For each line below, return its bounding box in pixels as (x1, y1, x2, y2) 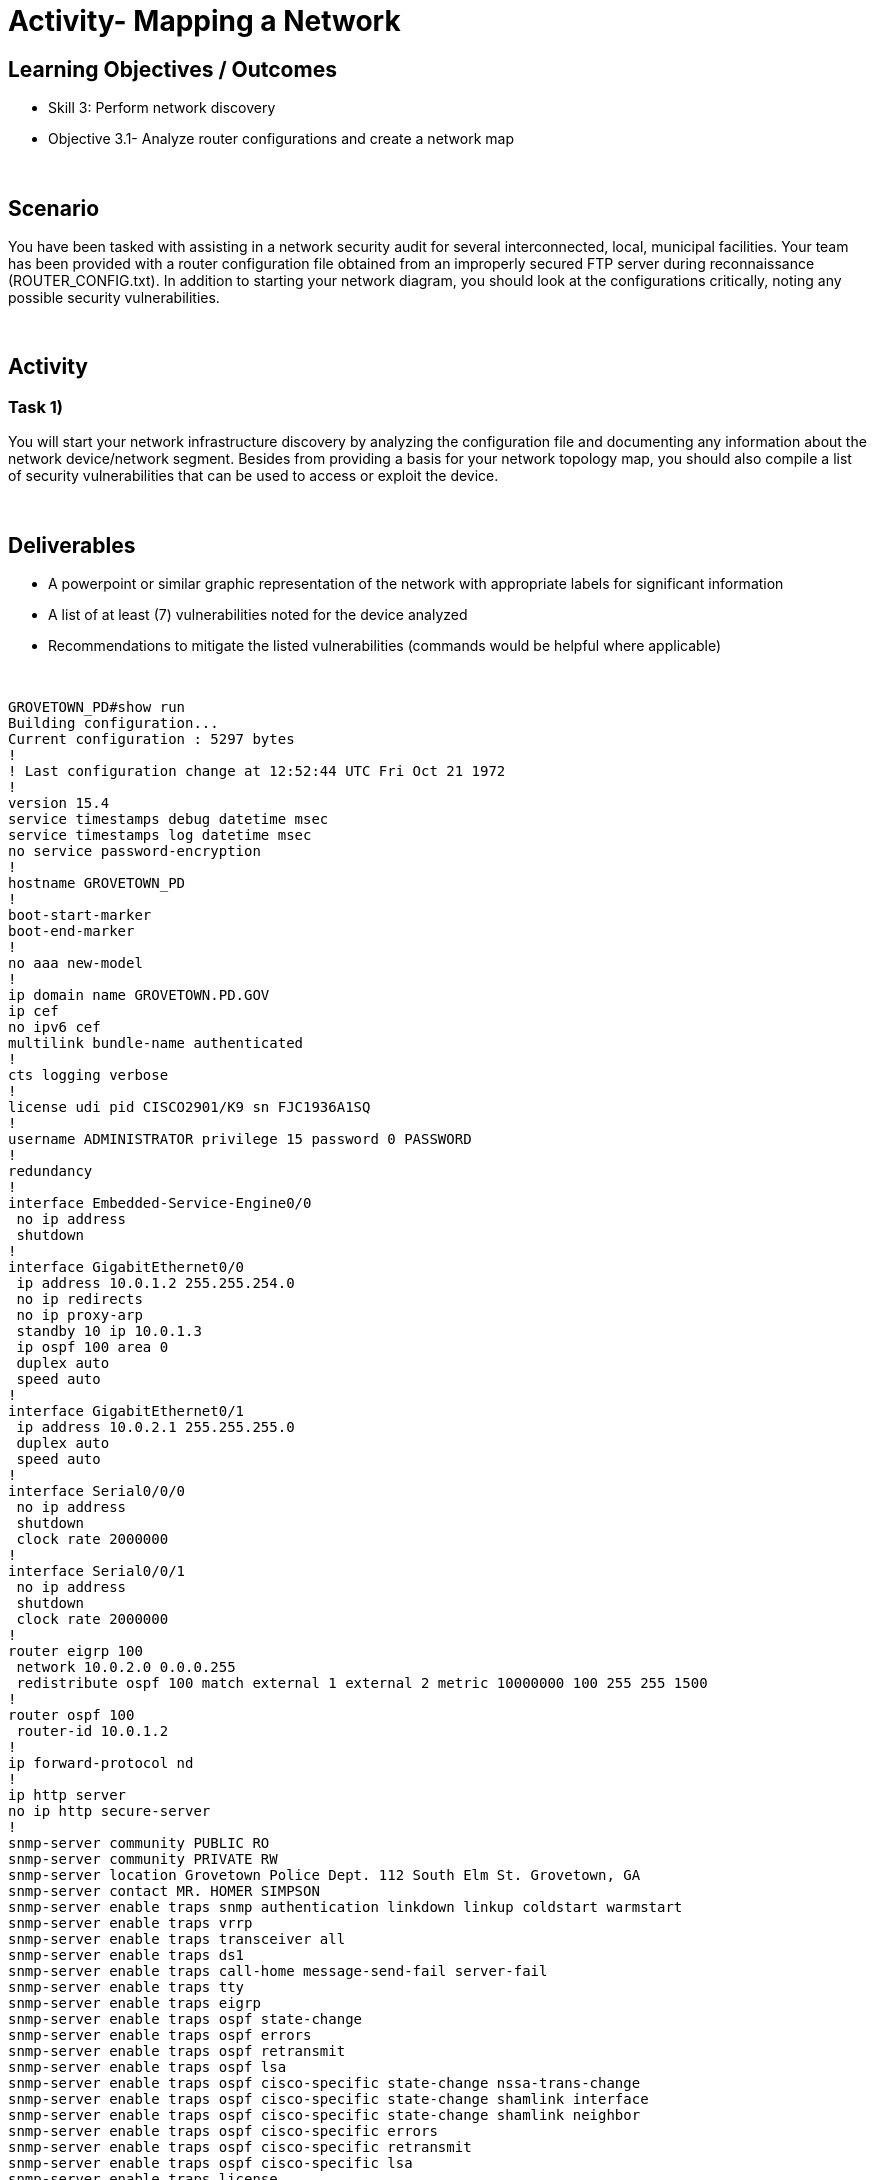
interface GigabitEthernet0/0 (8, 1259, 245, 1276)
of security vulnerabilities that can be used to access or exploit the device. (8, 467, 499, 485)
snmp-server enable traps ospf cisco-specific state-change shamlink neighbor (8, 2107, 641, 2124)
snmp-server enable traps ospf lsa (8, 2059, 287, 2076)
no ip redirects (16, 1291, 143, 1308)
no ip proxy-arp (16, 1307, 143, 1324)
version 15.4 (8, 795, 110, 812)
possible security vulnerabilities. (8, 289, 220, 307)
